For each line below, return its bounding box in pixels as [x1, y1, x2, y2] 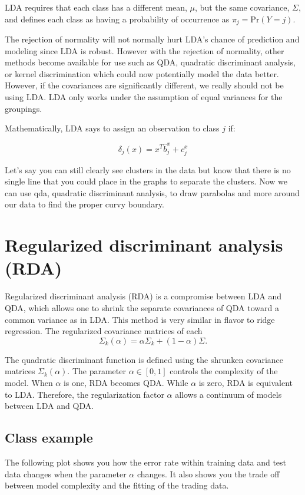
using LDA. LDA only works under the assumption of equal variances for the [5, 91, 283, 103]
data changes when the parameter [5, 467, 127, 480]
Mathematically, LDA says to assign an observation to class [5, 122, 220, 134]
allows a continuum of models [175, 388, 282, 400]
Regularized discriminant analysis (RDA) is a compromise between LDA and [5, 290, 282, 302]
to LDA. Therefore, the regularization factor [5, 388, 164, 400]
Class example [5, 428, 93, 447]
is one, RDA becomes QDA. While [63, 376, 188, 388]
